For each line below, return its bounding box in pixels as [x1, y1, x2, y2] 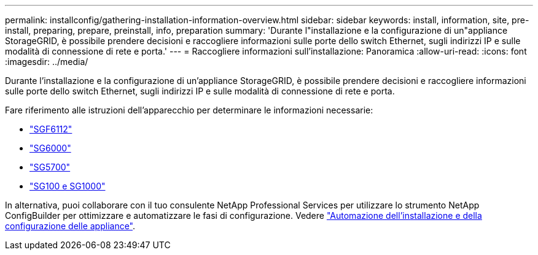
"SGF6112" [29, 124, 72, 134]
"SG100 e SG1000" [29, 181, 106, 191]
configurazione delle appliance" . [5, 221, 136, 231]
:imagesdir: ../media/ [5, 56, 88, 67]
